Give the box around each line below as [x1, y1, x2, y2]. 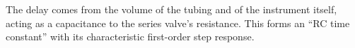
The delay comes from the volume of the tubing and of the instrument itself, [6, 2, 337, 16]
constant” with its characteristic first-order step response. [6, 29, 255, 44]
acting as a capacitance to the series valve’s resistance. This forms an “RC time [6, 15, 350, 30]
